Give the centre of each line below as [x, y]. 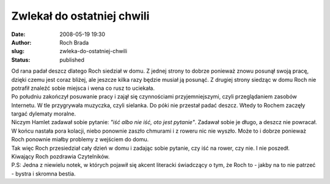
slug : [18, 51]
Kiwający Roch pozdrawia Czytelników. [61, 156]
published [72, 60]
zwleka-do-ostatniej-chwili [94, 51]
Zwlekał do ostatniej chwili [80, 16]
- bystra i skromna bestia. [43, 174]
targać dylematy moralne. [44, 114]
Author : [21, 42]
